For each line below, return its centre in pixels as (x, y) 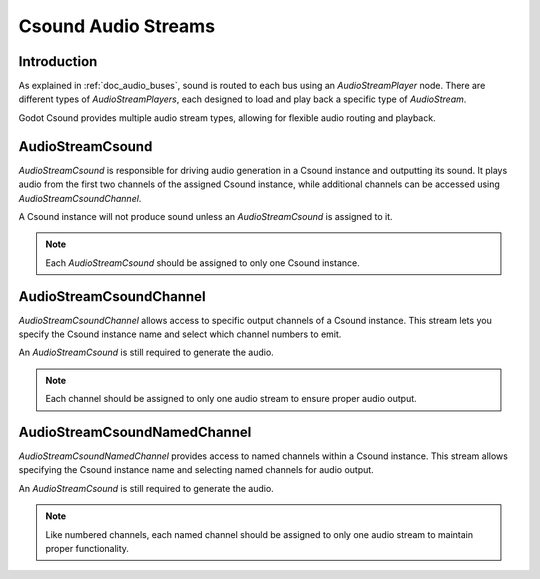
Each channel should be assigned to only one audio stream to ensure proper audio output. (231, 399)
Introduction (58, 61)
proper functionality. (87, 549)
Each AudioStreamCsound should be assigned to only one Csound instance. (202, 262)
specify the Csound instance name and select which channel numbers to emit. (180, 334)
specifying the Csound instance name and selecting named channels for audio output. (196, 470)
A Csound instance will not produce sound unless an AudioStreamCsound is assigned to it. (206, 216)
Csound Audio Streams (116, 26)
